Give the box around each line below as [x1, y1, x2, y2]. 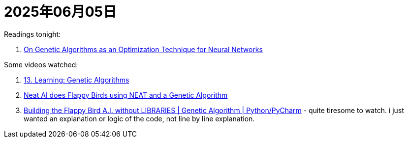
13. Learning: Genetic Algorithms [24, 75, 129, 84]
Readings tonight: [4, 29, 61, 38]
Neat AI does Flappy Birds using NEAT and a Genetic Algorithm [24, 90, 228, 99]
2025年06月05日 [4, 3, 117, 20]
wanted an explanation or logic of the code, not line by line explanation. [24, 114, 255, 123]
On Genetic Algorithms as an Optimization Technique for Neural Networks [24, 45, 263, 54]
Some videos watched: [4, 60, 78, 69]
